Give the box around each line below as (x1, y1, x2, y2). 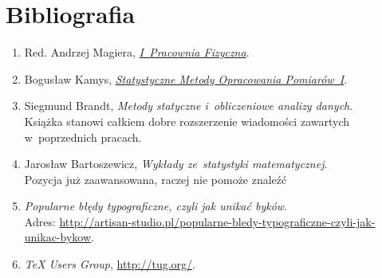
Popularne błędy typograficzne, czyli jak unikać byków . (24, 198, 287, 214)
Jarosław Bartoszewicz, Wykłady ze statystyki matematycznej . (24, 155, 328, 172)
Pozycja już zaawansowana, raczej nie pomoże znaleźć (24, 170, 287, 187)
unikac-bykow (24, 229, 92, 245)
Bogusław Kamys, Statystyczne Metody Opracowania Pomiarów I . (24, 70, 348, 87)
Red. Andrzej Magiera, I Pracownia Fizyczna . (24, 44, 250, 61)
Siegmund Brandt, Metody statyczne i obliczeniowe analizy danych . (24, 97, 353, 114)
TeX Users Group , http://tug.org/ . (24, 256, 195, 272)
